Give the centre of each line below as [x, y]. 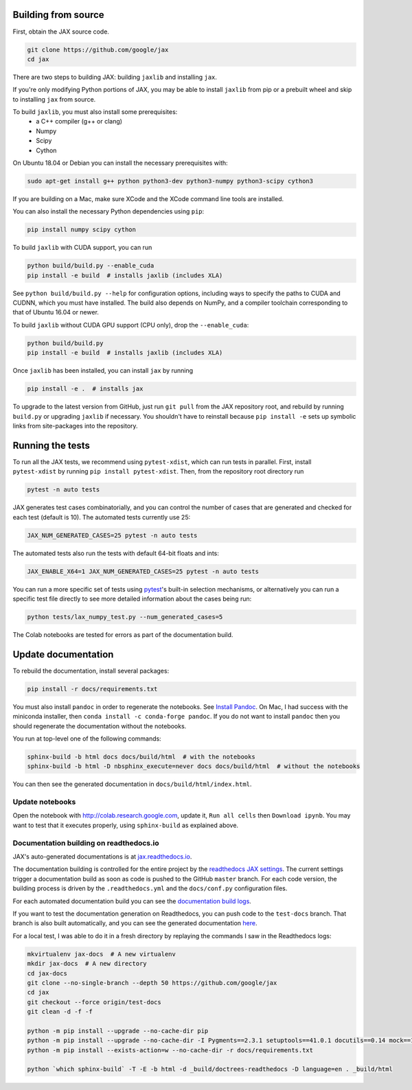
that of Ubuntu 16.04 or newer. [56, 312]
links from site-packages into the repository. [75, 426]
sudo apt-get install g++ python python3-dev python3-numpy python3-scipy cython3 [170, 181]
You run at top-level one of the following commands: [87, 739]
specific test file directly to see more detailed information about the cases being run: [132, 599]
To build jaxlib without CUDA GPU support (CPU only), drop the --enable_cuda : [131, 325]
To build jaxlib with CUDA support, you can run [82, 248]
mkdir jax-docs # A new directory [87, 964]
